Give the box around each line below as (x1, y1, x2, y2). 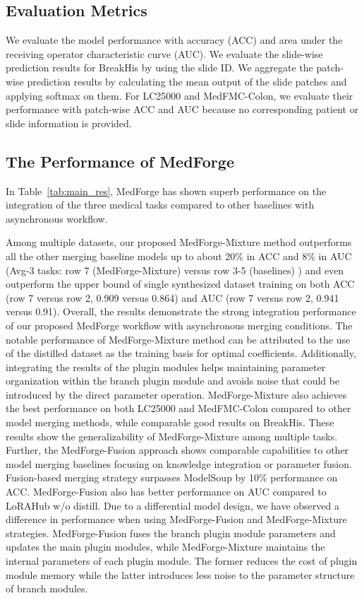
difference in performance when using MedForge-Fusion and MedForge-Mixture (6, 512, 347, 527)
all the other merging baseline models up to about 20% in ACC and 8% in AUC (6, 248, 352, 263)
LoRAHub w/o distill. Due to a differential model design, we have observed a (6, 498, 339, 512)
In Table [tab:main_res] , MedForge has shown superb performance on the (6, 183, 327, 198)
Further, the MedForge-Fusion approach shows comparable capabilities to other (6, 442, 349, 457)
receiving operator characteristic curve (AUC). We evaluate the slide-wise (6, 46, 323, 61)
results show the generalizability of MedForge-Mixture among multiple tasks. (6, 428, 338, 443)
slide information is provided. (6, 115, 132, 130)
